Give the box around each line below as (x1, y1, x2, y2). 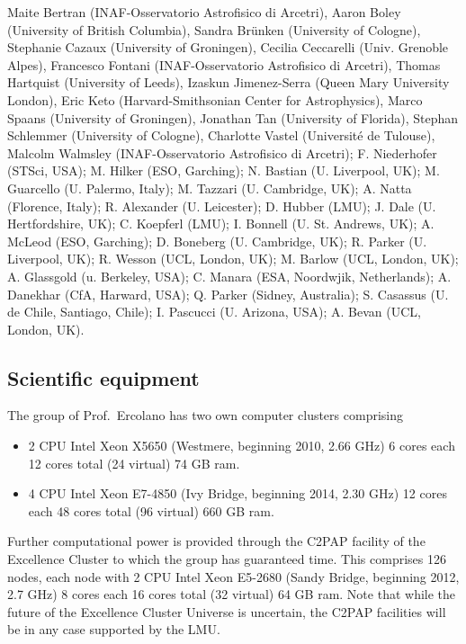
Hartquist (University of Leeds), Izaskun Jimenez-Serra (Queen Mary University (7, 73, 450, 92)
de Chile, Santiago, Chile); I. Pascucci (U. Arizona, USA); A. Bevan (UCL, (7, 302, 421, 321)
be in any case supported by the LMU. (7, 620, 220, 639)
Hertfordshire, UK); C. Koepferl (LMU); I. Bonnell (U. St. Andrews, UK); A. (7, 214, 435, 233)
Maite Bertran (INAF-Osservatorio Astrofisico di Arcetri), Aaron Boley (7, 3, 401, 21)
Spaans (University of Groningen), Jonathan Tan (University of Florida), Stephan (7, 108, 459, 127)
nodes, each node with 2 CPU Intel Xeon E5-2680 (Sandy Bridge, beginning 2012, (7, 567, 460, 586)
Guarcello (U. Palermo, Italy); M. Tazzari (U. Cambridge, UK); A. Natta (7, 178, 412, 197)
